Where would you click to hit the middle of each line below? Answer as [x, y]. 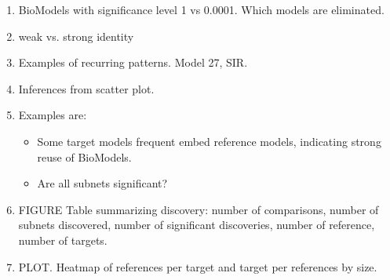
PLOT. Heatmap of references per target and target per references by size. [198, 266]
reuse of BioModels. [84, 156]
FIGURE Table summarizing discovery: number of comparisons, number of [199, 209]
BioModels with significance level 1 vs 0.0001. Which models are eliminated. [201, 9]
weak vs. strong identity [76, 36]
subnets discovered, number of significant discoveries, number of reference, [197, 225]
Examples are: [53, 115]
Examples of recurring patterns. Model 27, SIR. [133, 62]
